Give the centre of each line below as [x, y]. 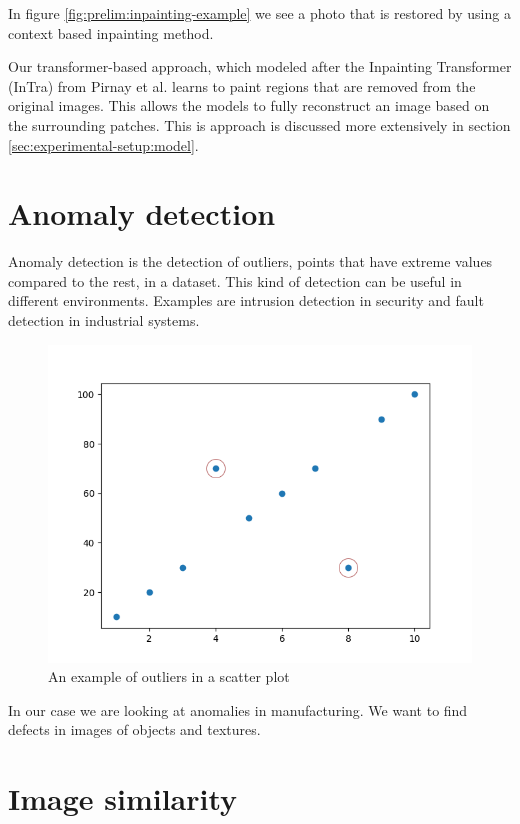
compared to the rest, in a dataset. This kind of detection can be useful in [235, 280]
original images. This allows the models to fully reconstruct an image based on [249, 105]
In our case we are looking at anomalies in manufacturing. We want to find [238, 709]
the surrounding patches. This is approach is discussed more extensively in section [259, 124]
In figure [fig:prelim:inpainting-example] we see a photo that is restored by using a [259, 13]
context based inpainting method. [111, 32]
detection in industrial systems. [104, 320]
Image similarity [123, 798]
